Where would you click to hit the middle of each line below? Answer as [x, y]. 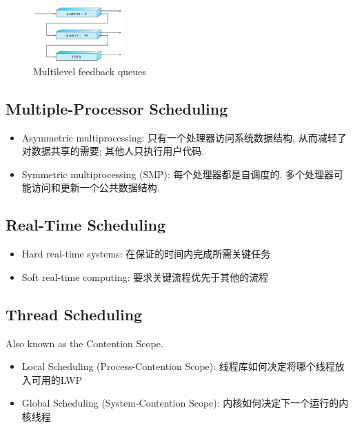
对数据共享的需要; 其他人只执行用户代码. [113, 151]
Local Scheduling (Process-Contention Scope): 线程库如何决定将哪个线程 [178, 366]
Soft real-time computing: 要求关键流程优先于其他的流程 [145, 276]
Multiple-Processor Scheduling [117, 108]
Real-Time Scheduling [86, 225]
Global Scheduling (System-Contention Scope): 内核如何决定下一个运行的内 [185, 403]
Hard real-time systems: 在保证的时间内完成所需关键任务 [146, 254]
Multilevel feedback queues [90, 71]
